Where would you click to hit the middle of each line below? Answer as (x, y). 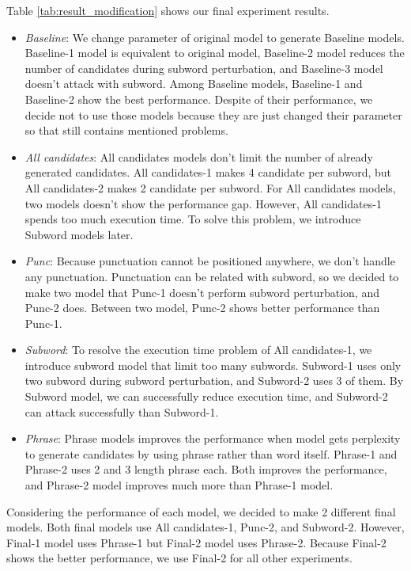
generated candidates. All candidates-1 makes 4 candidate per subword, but (208, 172)
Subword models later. (79, 234)
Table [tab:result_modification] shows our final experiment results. (168, 10)
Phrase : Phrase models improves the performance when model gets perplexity (213, 438)
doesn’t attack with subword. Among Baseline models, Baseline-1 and (194, 84)
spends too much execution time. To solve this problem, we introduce (193, 219)
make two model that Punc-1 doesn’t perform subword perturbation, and (202, 292)
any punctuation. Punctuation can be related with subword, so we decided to (212, 276)
